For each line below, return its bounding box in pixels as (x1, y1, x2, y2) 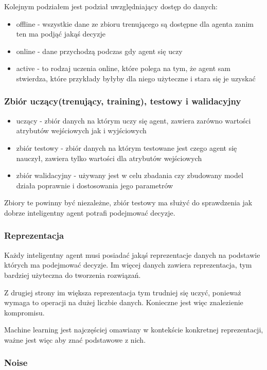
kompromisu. (4, 307, 45, 318)
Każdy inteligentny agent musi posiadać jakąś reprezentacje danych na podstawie (4, 249, 260, 260)
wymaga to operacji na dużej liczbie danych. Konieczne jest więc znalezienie (4, 297, 243, 308)
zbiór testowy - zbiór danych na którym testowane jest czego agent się (16, 142, 237, 153)
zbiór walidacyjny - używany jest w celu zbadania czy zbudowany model (16, 170, 243, 181)
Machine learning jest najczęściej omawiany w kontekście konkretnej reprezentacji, (4, 324, 263, 335)
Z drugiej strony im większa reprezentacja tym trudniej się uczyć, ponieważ (4, 287, 241, 297)
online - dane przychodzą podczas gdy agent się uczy (16, 45, 183, 56)
